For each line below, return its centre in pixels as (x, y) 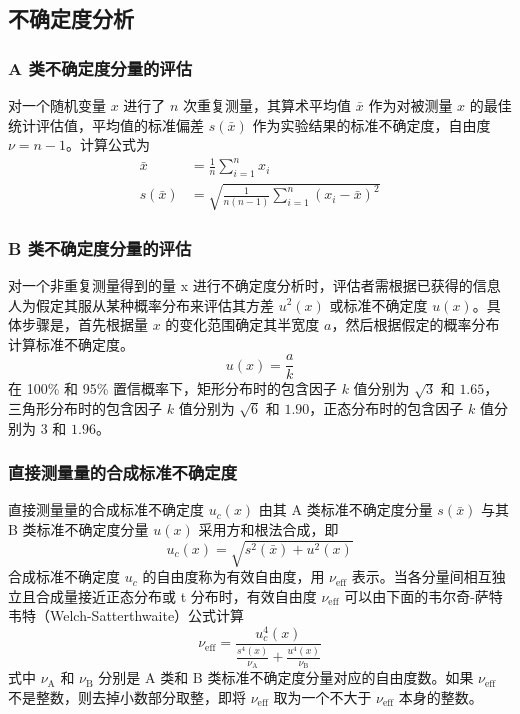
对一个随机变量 (57, 105)
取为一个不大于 (322, 697)
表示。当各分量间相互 (421, 576)
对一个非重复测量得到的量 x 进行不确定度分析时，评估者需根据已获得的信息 (254, 284)
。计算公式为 (108, 144)
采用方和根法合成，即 (268, 528)
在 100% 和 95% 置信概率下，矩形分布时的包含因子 (172, 388)
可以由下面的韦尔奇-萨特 (423, 595)
